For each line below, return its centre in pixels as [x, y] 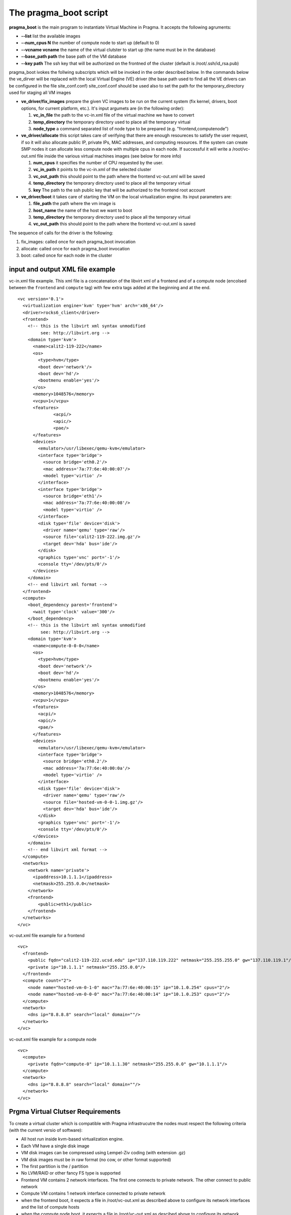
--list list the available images [51, 36]
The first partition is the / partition [55, 1166]
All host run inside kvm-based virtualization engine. [73, 1139]
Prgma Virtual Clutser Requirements [65, 1112]
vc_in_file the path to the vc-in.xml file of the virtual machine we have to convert [114, 115]
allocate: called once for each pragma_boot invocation [75, 248]
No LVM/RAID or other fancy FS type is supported [71, 1173]
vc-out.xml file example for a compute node [53, 1039]
